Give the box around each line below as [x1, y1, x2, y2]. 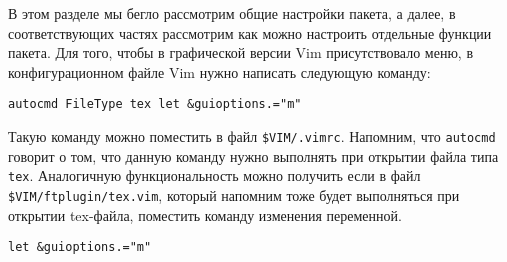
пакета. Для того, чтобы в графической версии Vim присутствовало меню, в [8, 42, 474, 63]
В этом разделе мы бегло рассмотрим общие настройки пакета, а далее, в [8, 3, 456, 23]
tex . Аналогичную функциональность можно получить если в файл [8, 165, 421, 186]
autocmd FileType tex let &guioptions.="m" [8, 97, 302, 112]
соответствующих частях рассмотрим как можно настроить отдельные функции [8, 22, 492, 43]
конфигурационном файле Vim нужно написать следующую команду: [8, 61, 431, 82]
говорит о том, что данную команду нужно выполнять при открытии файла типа [8, 145, 499, 166]
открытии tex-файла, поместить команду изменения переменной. [8, 204, 402, 225]
